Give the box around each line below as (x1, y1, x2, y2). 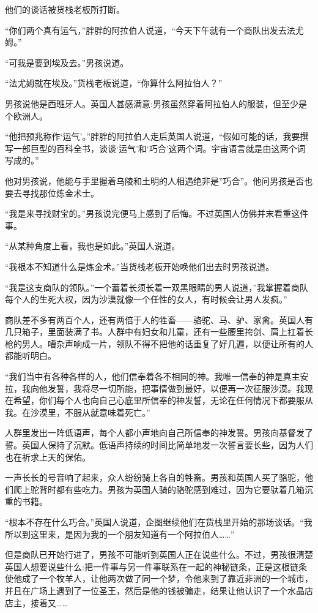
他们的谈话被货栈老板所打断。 (5, 3, 125, 15)
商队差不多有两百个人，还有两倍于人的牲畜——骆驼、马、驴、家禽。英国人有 (5, 313, 313, 326)
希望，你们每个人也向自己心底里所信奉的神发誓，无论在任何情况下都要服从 (13, 394, 313, 407)
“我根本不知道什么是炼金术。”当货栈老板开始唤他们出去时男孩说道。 (5, 260, 275, 273)
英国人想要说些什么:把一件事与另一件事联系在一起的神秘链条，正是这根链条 (5, 560, 307, 573)
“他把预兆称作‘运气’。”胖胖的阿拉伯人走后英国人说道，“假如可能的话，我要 (5, 130, 300, 143)
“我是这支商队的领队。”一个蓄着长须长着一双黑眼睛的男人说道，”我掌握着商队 (5, 280, 308, 293)
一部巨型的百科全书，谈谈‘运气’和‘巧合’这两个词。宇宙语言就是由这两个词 (13, 141, 306, 154)
